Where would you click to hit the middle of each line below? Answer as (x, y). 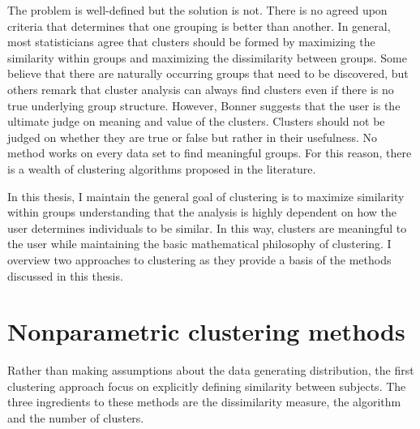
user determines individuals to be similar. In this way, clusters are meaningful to (207, 227)
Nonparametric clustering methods (206, 331)
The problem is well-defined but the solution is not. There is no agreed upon (197, 10)
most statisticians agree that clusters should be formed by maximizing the (191, 42)
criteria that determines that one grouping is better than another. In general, (199, 26)
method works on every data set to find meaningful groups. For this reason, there (210, 153)
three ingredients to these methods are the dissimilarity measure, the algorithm (204, 402)
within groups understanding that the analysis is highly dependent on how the (202, 212)
